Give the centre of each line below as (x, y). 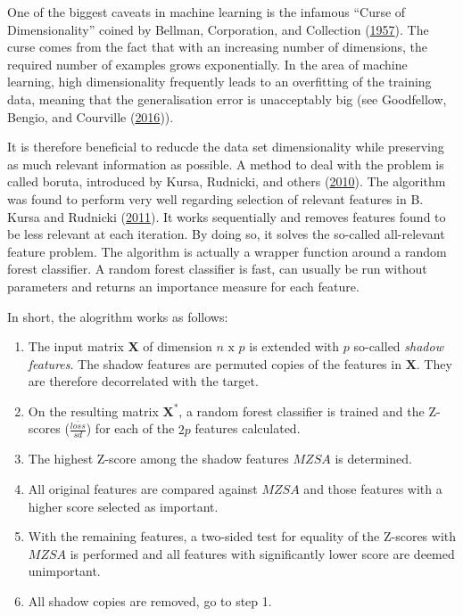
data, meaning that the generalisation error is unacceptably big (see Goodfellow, (227, 99)
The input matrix (76, 346)
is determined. (373, 459)
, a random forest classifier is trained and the (302, 411)
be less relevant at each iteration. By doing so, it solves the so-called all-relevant (226, 234)
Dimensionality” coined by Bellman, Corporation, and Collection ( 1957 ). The (218, 29)
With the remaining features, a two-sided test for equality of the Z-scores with (242, 536)
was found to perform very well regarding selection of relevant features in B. (215, 198)
